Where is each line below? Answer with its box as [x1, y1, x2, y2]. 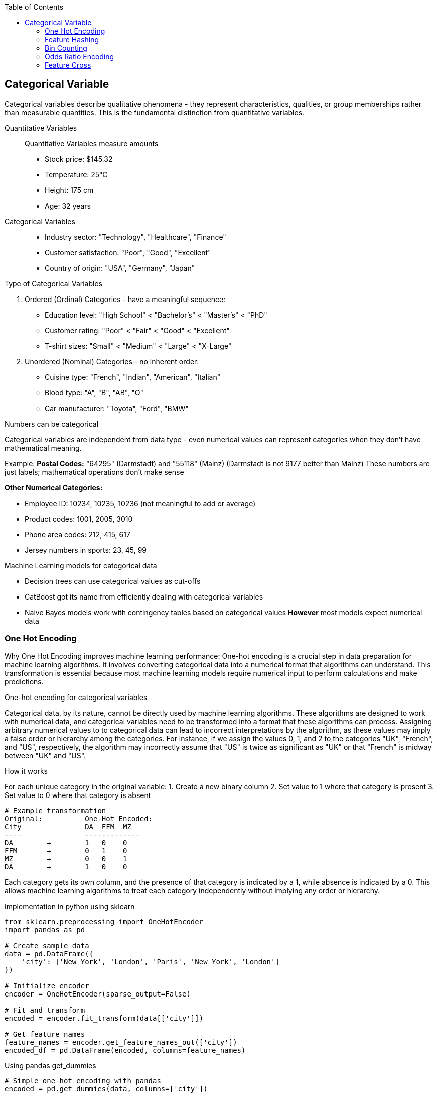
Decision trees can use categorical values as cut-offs [25, 576, 201, 585]
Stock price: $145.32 [45, 154, 113, 163]
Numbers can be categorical [5, 419, 99, 428]
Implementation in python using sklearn [5, 902, 135, 911]
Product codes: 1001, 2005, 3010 [25, 514, 133, 523]
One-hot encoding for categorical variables [5, 692, 148, 702]
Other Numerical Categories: [5, 483, 103, 492]
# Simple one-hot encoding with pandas [5, 1076, 161, 1085]
